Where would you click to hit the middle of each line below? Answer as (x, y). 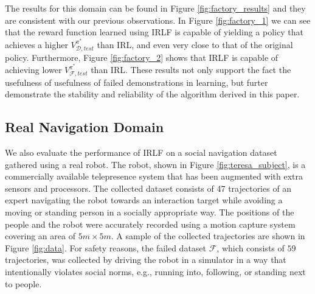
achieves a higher (36, 44)
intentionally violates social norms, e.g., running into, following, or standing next (155, 271)
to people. (23, 283)
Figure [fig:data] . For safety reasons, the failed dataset (106, 247)
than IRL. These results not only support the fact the (191, 70)
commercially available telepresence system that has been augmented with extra (154, 176)
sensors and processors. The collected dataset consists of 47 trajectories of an (148, 188)
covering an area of (40, 236)
